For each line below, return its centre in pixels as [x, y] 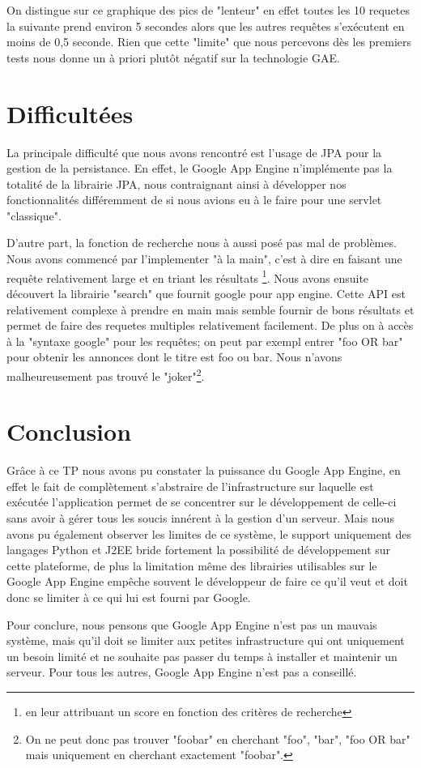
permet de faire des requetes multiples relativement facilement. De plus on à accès [210, 325]
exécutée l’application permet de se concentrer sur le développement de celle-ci [202, 502]
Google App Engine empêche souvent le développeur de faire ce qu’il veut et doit [207, 581]
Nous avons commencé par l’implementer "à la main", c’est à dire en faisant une [204, 259]
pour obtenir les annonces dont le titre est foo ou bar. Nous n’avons [174, 357]
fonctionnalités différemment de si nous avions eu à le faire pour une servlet [194, 200]
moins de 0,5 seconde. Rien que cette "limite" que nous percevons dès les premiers [209, 42]
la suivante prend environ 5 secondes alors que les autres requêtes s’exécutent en [206, 26]
